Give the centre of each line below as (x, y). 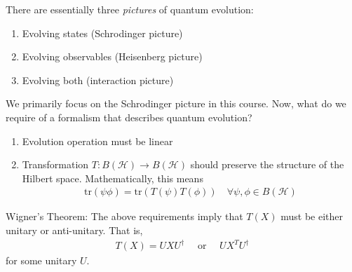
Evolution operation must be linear (97, 141)
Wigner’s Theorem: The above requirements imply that (124, 216)
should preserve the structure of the (267, 164)
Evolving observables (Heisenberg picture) (112, 56)
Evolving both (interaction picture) (98, 80)
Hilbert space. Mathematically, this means (113, 178)
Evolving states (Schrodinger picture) (102, 33)
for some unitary (41, 260)
